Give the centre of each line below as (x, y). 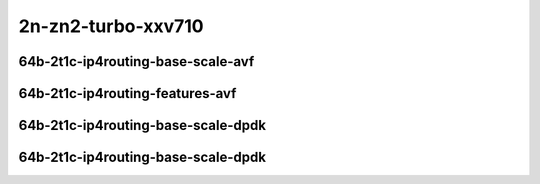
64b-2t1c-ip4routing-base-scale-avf (136, 61)
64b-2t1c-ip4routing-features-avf (127, 93)
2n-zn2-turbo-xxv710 (111, 26)
